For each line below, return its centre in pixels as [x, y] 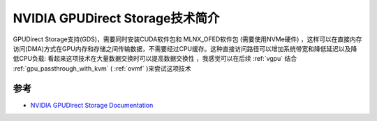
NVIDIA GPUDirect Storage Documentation [92, 105]
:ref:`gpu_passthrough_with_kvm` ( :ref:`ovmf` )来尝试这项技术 [102, 68]
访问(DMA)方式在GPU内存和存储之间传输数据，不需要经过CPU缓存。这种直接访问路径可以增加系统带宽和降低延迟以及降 [185, 48]
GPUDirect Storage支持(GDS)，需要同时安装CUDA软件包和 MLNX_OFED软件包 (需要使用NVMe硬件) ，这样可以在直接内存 [187, 39]
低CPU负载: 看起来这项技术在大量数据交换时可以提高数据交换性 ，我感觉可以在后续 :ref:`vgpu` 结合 [155, 59]
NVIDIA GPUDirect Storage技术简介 [116, 18]
